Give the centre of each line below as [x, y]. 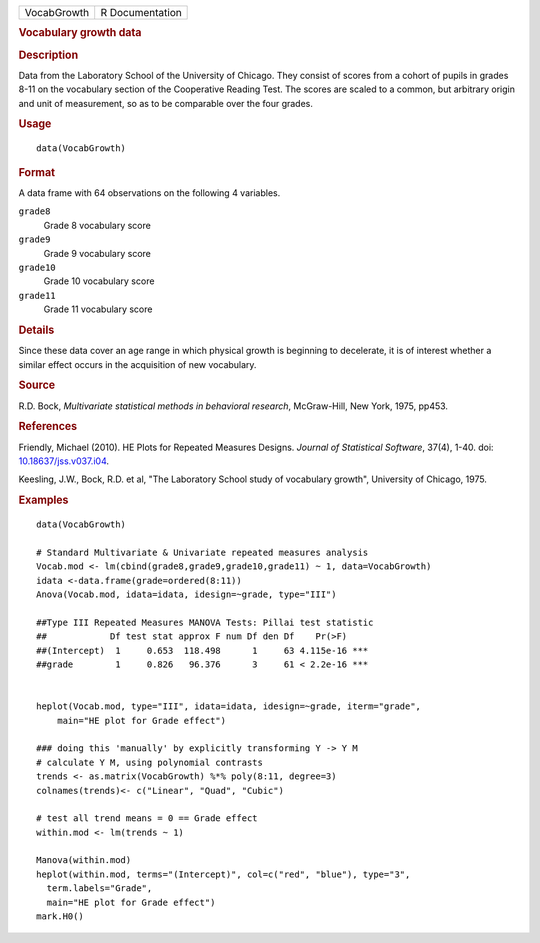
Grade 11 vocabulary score [98, 309]
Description [48, 55]
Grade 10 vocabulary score [99, 281]
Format [36, 172]
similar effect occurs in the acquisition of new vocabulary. [137, 364]
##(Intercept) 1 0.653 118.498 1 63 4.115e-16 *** [202, 650]
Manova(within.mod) [84, 860]
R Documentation [141, 12]
